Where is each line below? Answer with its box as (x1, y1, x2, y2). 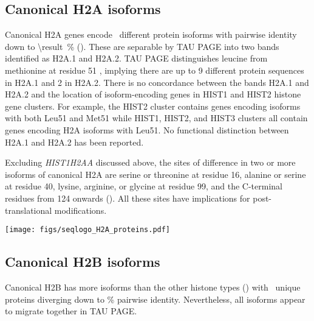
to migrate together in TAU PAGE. (5, 305, 137, 317)
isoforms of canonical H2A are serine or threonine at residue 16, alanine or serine (5, 168, 306, 180)
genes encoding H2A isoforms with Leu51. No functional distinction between (5, 123, 289, 136)
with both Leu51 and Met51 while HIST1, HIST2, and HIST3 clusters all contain (5, 111, 308, 124)
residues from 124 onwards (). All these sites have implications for (5, 191, 250, 204)
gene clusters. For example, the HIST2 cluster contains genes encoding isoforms (5, 99, 301, 112)
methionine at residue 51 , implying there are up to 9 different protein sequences (5, 63, 304, 76)
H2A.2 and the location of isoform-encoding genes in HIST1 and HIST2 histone (5, 88, 301, 101)
